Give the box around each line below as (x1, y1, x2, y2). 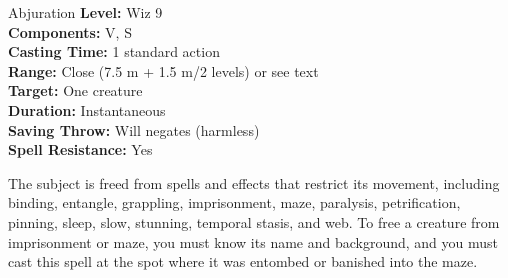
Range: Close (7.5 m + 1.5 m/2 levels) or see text (8, 60, 319, 81)
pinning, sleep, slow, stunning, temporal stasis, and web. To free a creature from (8, 211, 500, 232)
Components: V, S (8, 21, 132, 42)
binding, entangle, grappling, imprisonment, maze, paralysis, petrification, (8, 192, 461, 213)
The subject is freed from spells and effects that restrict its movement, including (8, 172, 500, 193)
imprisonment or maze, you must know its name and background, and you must (8, 231, 499, 252)
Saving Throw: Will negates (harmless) (8, 119, 260, 140)
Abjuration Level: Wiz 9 (8, 2, 163, 22)
